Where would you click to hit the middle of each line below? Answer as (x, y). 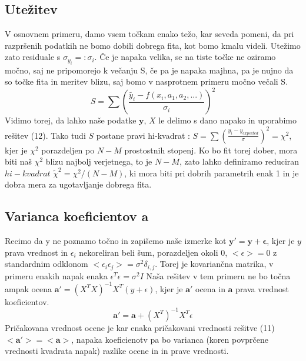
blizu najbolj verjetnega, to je (99, 161)
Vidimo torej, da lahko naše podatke (71, 120)
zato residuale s (33, 57)
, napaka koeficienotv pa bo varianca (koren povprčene (170, 339)
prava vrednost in (36, 252)
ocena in (210, 288)
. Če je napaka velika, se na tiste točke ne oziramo (185, 57)
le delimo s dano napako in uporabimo (227, 120)
